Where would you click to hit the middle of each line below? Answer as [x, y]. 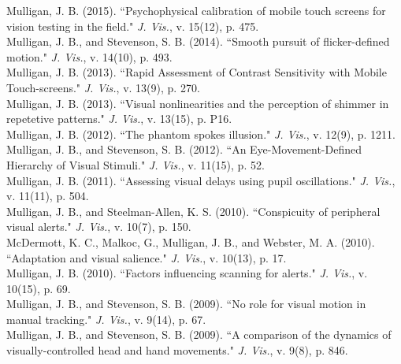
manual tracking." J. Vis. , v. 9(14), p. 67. [106, 319]
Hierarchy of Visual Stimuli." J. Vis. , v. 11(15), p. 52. [136, 164]
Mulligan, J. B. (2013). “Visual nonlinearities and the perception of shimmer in [198, 103]
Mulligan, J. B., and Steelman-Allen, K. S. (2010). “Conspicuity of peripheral [193, 211]
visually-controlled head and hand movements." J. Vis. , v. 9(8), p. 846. [177, 350]
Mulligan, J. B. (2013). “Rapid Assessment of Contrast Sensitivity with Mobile [197, 72]
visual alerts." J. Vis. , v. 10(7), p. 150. [99, 227]
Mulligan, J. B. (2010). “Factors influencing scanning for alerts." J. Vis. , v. [187, 273]
